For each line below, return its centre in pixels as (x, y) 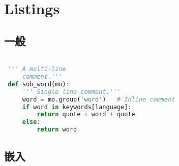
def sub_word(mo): (39, 84)
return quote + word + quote (86, 114)
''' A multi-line (37, 69)
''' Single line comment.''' (71, 92)
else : (31, 122)
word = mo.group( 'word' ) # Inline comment (99, 99)
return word (57, 130)
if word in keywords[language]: (77, 107)
